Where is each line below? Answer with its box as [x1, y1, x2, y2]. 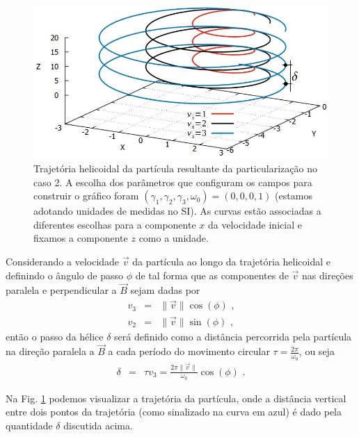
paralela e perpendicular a [6, 283, 117, 297]
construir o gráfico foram [33, 188, 139, 203]
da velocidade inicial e [207, 217, 302, 231]
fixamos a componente [33, 231, 128, 245]
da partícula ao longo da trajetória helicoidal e [132, 254, 330, 269]
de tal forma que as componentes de [135, 267, 289, 282]
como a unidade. [138, 231, 209, 245]
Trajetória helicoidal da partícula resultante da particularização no [33, 161, 317, 176]
